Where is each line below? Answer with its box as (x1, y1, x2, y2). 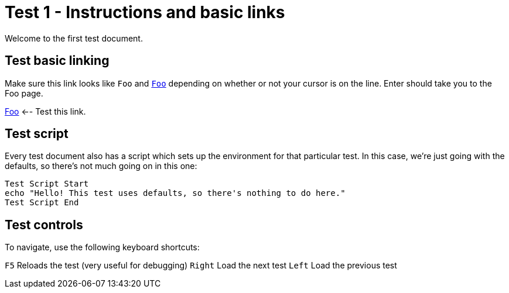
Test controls (5, 217, 83, 232)
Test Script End (5, 198, 79, 208)
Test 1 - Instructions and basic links (5, 2, 285, 22)
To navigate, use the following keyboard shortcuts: (5, 242, 200, 253)
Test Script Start (5, 179, 89, 189)
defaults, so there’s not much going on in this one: (5, 161, 197, 171)
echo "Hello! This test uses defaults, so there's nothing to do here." (5, 188, 346, 198)
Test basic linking (5, 53, 110, 68)
